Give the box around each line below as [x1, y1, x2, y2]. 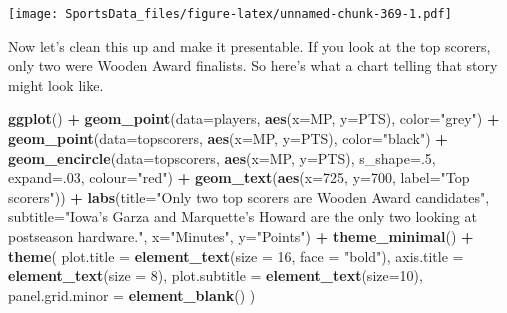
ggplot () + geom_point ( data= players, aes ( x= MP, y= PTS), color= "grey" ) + [8, 108, 500, 129]
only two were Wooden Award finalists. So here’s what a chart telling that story [8, 55, 498, 76]
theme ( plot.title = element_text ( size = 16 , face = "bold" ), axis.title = [8, 245, 464, 266]
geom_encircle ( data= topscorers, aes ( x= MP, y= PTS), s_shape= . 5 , [8, 147, 436, 168]
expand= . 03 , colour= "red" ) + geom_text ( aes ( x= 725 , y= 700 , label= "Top [8, 167, 470, 188]
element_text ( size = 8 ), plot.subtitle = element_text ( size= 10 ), [8, 265, 423, 286]
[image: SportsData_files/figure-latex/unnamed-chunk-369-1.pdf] [8, 7, 452, 21]
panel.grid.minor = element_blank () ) [8, 284, 256, 305]
